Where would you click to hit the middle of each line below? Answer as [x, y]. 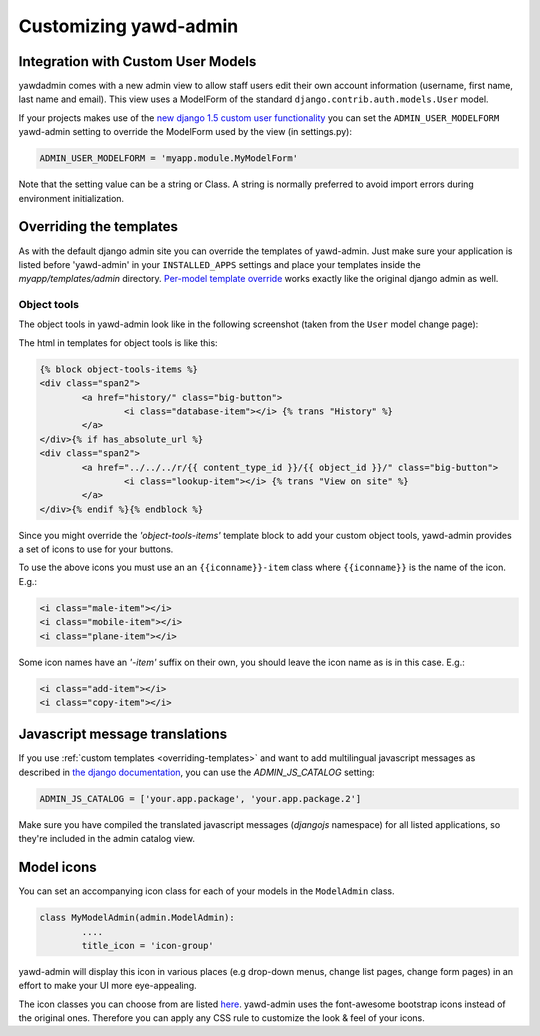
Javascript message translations [123, 734]
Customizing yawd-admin [128, 26]
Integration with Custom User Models [137, 61]
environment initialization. [71, 198]
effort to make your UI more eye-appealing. [107, 986]
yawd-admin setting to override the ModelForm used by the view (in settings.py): [185, 132]
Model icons [57, 867]
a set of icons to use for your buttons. [96, 549]
